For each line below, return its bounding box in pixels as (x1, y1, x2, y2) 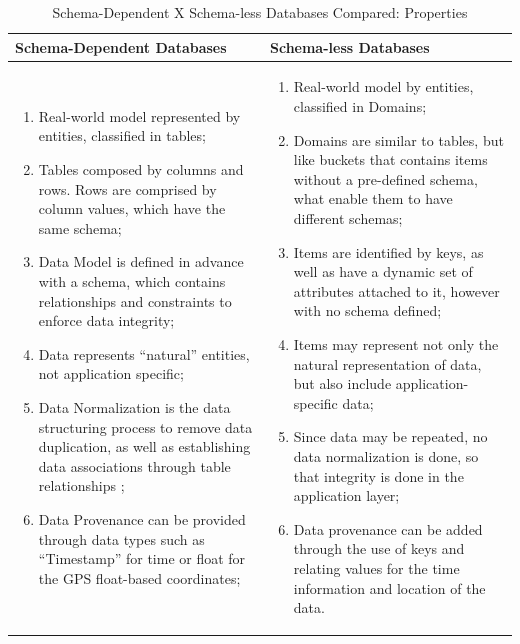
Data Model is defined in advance (38, 251, 244, 272)
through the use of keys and (293, 538, 465, 559)
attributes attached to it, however (293, 280, 500, 301)
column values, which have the (38, 198, 226, 219)
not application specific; (38, 363, 184, 384)
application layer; (293, 485, 400, 506)
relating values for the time (293, 557, 460, 578)
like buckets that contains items (293, 149, 488, 170)
